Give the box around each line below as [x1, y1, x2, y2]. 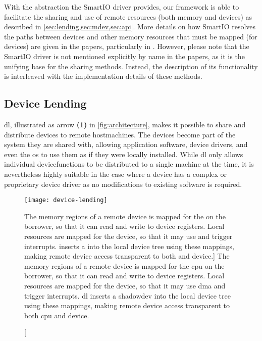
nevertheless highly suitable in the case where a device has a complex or [4, 168, 227, 179]
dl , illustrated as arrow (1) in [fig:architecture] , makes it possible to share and [4, 119, 246, 129]
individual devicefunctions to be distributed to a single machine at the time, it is [4, 159, 254, 169]
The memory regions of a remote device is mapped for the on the [24, 211, 226, 221]
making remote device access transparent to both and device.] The [24, 251, 230, 261]
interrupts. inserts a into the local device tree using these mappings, [24, 240, 234, 251]
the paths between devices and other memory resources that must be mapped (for [4, 31, 257, 41]
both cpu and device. [24, 310, 89, 320]
